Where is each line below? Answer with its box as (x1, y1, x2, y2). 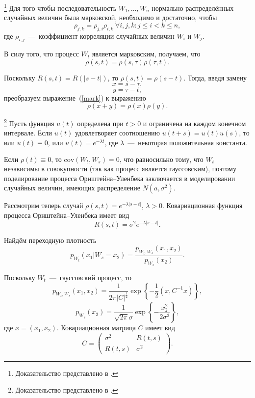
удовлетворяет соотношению (75, 128, 160, 138)
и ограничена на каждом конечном (143, 118, 246, 128)
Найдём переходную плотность (4, 235, 97, 245)
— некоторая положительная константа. (127, 137, 247, 148)
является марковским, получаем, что (92, 49, 201, 59)
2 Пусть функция (4, 117, 54, 128)
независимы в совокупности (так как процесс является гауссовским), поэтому (4, 163, 236, 174)
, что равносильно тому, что (119, 154, 204, 164)
